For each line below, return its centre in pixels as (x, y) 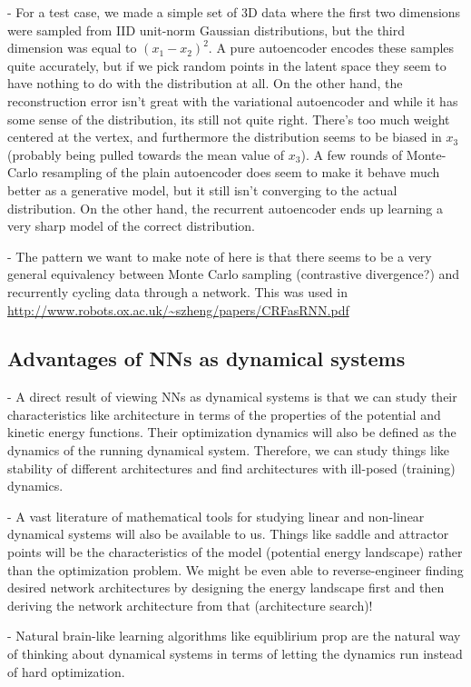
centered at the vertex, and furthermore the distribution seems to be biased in (225, 137)
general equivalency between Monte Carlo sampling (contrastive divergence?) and (234, 274)
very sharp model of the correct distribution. (131, 226)
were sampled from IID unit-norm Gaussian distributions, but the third (206, 30)
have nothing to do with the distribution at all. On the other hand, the (205, 83)
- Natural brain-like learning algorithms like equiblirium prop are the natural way (234, 636)
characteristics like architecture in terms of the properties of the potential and (224, 414)
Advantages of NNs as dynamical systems (206, 358)
